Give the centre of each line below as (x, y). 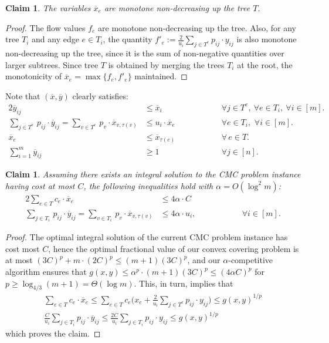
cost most (23, 248)
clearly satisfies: (100, 95)
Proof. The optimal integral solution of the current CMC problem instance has (147, 237)
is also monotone (267, 39)
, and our (204, 260)
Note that (23, 95)
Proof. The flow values (45, 27)
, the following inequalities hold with (148, 185)
